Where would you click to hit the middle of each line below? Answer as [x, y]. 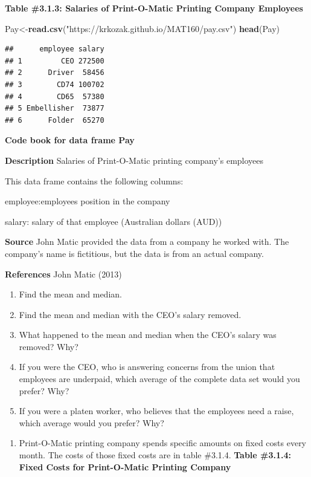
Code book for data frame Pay [70, 140]
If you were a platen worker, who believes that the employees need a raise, [156, 411]
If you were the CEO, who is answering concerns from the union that [147, 367]
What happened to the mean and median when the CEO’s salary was [148, 335]
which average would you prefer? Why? [91, 422]
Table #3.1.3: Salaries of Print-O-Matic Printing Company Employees [154, 8]
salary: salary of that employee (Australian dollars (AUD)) [114, 221]
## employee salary [55, 49]
